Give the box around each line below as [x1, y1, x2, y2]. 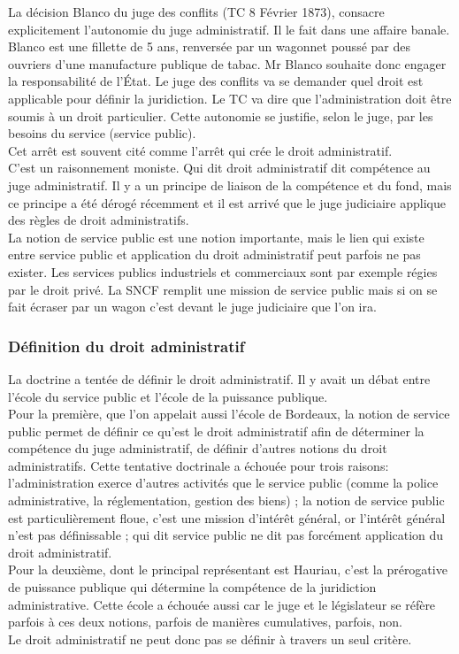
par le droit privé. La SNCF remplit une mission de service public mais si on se [8, 280, 438, 298]
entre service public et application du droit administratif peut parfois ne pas [8, 245, 421, 264]
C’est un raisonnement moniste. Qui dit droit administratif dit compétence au [8, 158, 431, 177]
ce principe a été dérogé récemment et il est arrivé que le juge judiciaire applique [8, 193, 446, 212]
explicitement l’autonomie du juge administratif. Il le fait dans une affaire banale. [8, 19, 450, 38]
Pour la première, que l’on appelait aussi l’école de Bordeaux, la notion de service [8, 404, 450, 423]
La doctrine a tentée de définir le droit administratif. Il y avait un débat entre [8, 369, 431, 388]
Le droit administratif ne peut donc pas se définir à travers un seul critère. [8, 629, 412, 648]
